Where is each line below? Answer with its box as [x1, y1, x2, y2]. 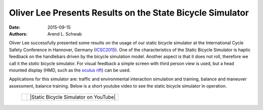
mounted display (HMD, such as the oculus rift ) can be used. [9, 67, 131, 73]
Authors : [9, 31, 28, 37]
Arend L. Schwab [47, 31, 82, 37]
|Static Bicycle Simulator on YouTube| [30, 94, 116, 101]
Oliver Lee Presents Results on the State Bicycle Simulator [9, 7, 249, 18]
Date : [9, 24, 20, 30]
